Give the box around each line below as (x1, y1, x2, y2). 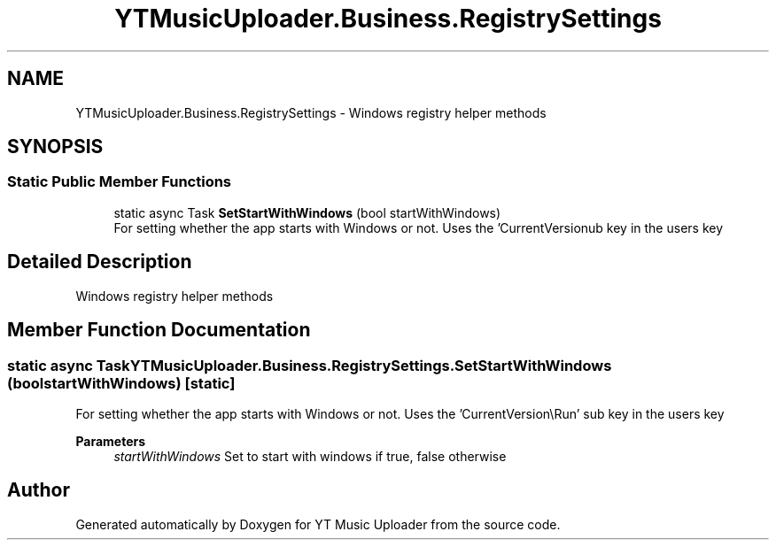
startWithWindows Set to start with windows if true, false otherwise (113, 448, 507, 464)
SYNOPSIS (7, 135, 104, 158)
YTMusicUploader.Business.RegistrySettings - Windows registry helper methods (75, 104, 547, 120)
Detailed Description (7, 250, 192, 273)
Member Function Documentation (7, 319, 311, 342)
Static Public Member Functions (7, 173, 232, 191)
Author (7, 479, 70, 502)
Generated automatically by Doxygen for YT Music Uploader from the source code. (75, 516, 561, 532)
